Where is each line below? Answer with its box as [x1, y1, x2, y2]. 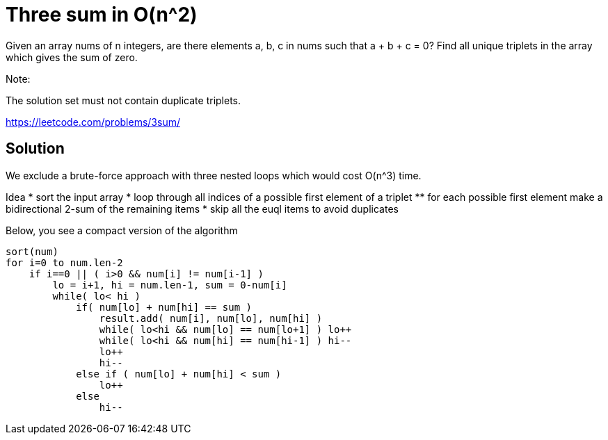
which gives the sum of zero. [6, 51, 138, 63]
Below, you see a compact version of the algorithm [6, 224, 238, 236]
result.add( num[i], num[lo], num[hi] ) [99, 312, 323, 324]
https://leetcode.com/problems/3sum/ [6, 115, 180, 128]
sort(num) [6, 245, 58, 257]
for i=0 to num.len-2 [6, 256, 123, 268]
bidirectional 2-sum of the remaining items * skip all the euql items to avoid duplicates [6, 202, 399, 215]
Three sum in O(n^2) [6, 3, 198, 26]
